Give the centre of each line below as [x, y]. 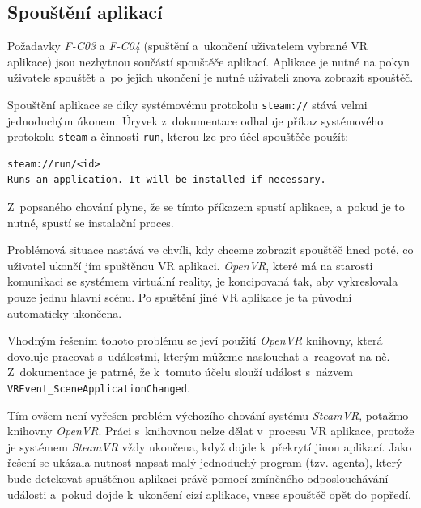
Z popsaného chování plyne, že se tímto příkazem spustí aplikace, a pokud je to [206, 207]
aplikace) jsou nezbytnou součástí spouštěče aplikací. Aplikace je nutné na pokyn [209, 61]
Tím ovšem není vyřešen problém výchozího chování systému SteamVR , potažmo [208, 415]
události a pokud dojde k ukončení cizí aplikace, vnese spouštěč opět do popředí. [209, 494]
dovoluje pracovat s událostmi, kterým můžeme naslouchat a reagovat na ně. [199, 356]
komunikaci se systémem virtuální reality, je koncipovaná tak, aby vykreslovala [203, 281]
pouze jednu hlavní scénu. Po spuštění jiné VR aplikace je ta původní [180, 297]
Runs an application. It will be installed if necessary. [167, 180]
